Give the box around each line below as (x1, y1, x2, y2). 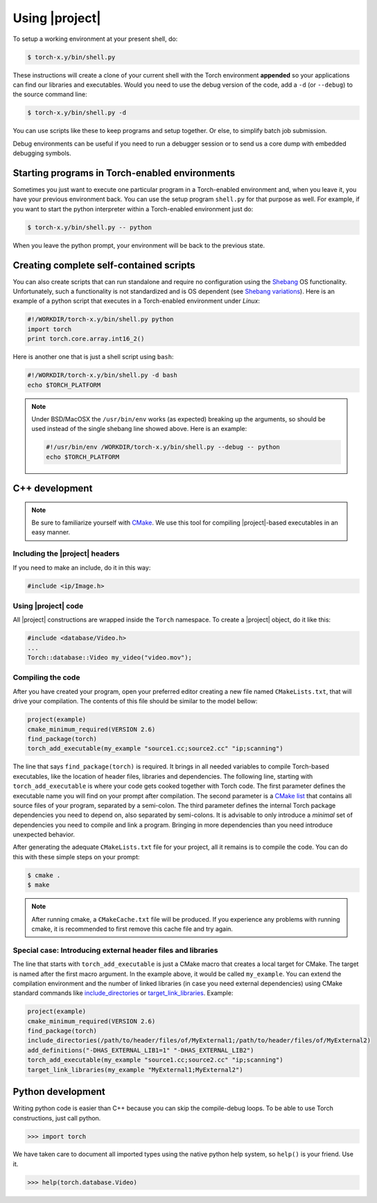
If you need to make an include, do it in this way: (12, 563, 151, 572)
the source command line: (12, 90, 87, 98)
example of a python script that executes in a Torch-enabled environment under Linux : (12, 297, 260, 305)
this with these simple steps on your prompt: (12, 852, 140, 861)
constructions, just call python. (12, 1114, 101, 1122)
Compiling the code (12, 673, 80, 683)
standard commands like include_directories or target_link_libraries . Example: (12, 989, 234, 997)
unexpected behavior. (12, 830, 76, 838)
